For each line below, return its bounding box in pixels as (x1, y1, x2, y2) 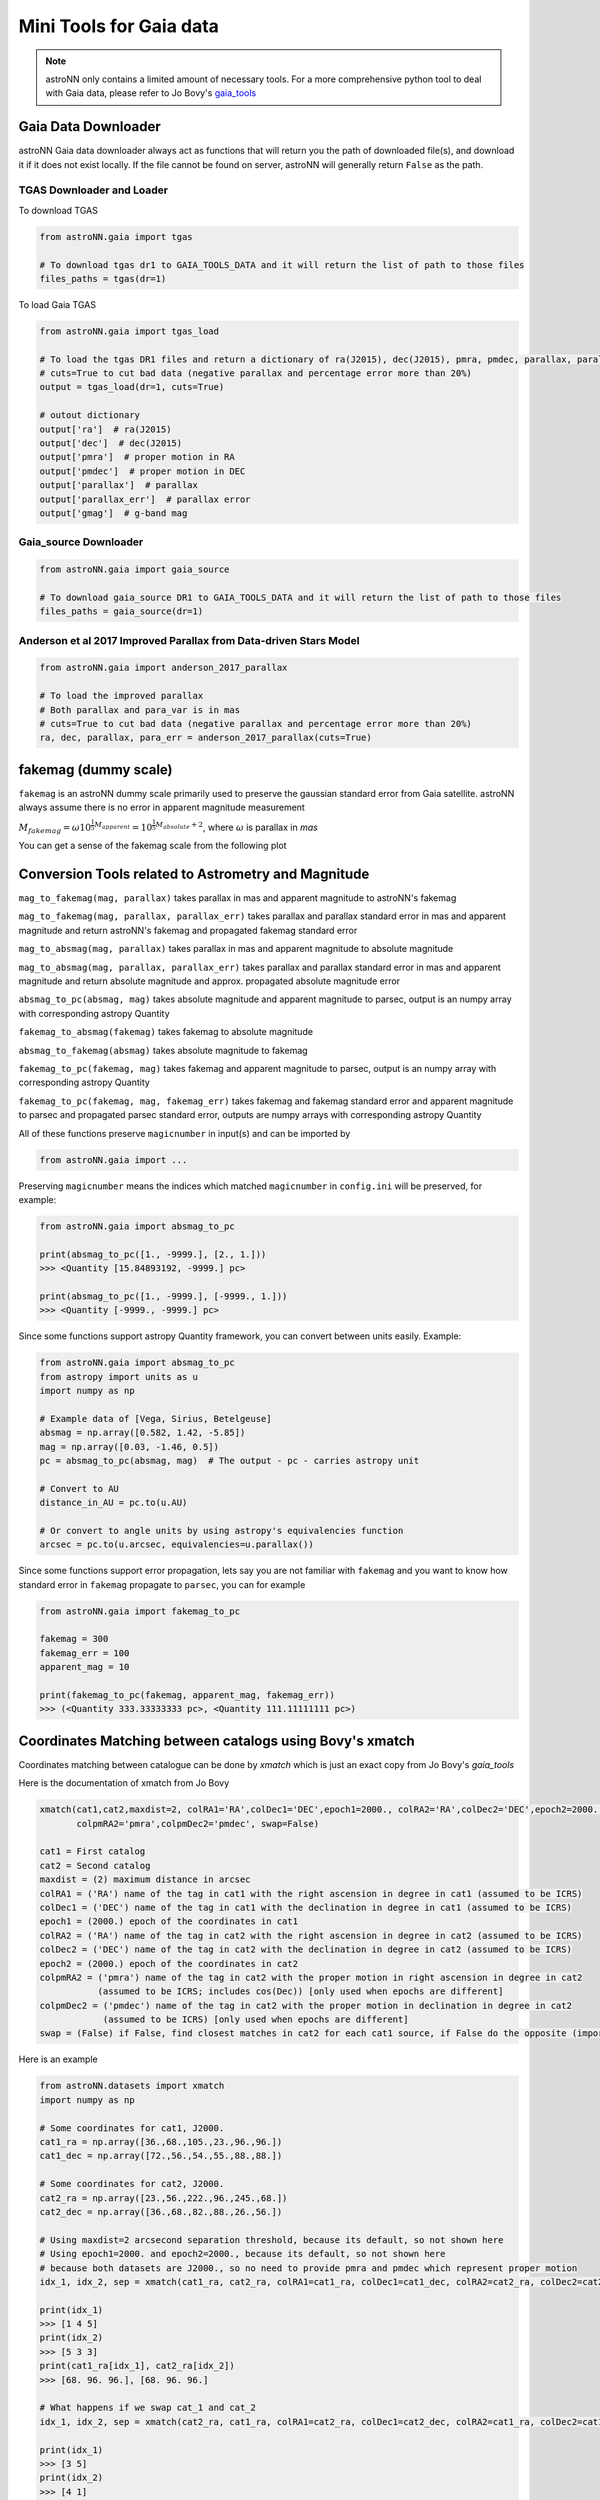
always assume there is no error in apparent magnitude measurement (18, 801, 305, 814)
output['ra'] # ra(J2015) (39, 423, 172, 435)
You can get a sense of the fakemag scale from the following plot (18, 840, 287, 852)
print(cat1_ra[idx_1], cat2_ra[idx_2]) (39, 2360, 235, 2372)
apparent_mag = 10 (39, 1661, 130, 1673)
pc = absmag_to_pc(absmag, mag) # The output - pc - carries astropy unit (39, 1455, 420, 1466)
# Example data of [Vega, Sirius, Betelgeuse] (39, 1413, 272, 1424)
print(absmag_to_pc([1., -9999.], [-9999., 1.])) (39, 1290, 288, 1302)
